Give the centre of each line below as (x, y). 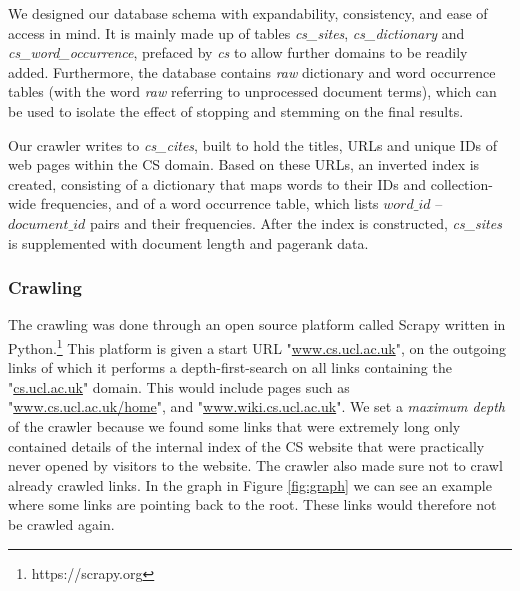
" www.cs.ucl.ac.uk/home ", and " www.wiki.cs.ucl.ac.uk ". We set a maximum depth (256, 406)
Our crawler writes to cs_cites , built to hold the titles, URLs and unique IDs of (253, 144)
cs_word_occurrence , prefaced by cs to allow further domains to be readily (238, 52)
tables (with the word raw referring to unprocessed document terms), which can (252, 91)
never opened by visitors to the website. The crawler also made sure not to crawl (255, 465)
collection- (461, 183)
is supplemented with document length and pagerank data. (188, 242)
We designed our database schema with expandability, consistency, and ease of (248, 13)
